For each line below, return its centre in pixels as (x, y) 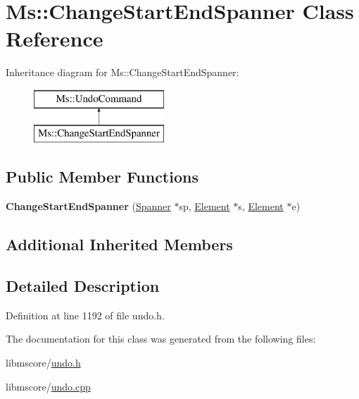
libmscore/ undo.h (43, 363)
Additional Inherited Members (119, 244)
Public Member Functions (102, 177)
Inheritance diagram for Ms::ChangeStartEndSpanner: (122, 72)
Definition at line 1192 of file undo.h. (85, 315)
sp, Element (204, 206)
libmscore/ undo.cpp (48, 386)
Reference (55, 38)
